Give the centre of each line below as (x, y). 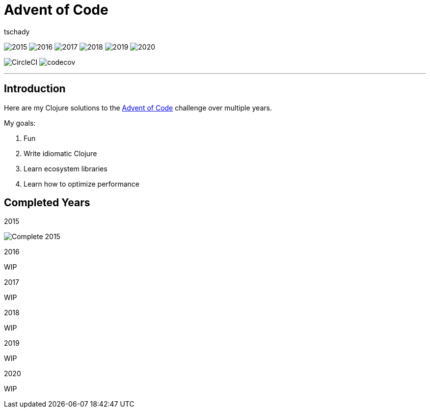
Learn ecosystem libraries (66, 168)
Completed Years (47, 203)
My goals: (20, 123)
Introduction (35, 89)
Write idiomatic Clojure (60, 153)
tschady (17, 31)
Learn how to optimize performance (82, 184)
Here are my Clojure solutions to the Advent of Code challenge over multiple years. (138, 108)
